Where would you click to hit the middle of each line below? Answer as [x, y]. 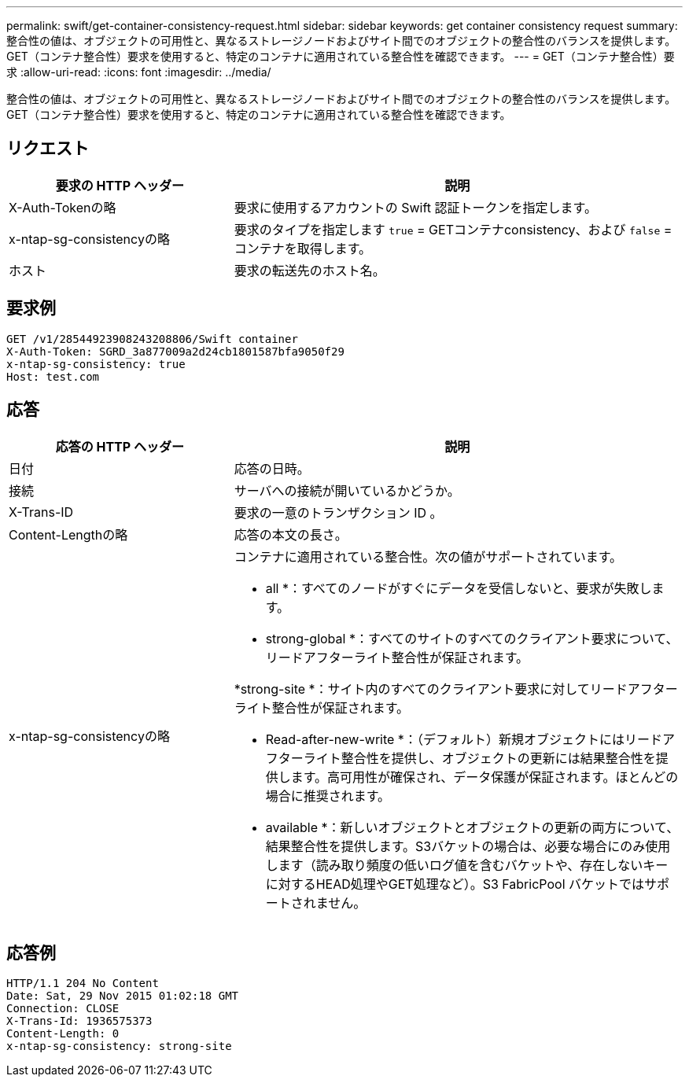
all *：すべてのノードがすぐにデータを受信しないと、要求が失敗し [459, 588]
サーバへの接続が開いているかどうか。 [347, 490]
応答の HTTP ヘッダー [120, 446]
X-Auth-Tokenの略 [63, 207]
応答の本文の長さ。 [291, 534]
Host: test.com [53, 376]
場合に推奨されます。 [328, 796]
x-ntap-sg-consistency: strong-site [119, 1046]
